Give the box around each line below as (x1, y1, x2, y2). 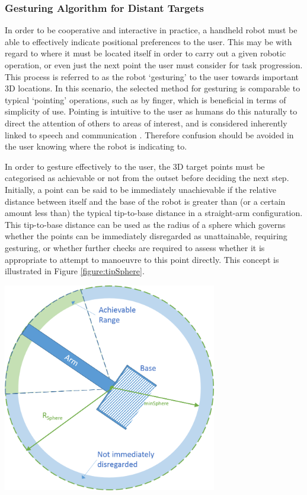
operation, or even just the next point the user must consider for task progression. (5, 59, 303, 71)
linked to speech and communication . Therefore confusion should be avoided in (5, 128, 294, 141)
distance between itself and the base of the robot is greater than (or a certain (5, 195, 286, 207)
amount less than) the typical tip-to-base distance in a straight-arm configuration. (5, 207, 303, 219)
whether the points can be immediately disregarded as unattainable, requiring (5, 230, 287, 242)
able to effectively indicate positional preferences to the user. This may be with (5, 35, 292, 47)
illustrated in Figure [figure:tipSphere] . (5, 265, 145, 277)
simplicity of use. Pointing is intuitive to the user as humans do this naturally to (5, 105, 298, 118)
